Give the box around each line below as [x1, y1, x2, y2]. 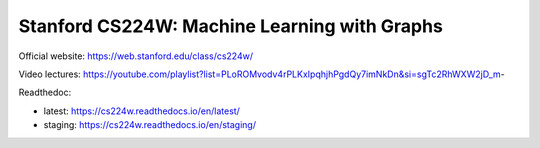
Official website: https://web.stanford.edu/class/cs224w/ [18, 50, 254, 62]
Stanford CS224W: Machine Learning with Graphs [18, 15, 444, 37]
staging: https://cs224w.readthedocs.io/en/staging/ [43, 119, 257, 131]
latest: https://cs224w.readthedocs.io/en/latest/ [43, 105, 240, 117]
